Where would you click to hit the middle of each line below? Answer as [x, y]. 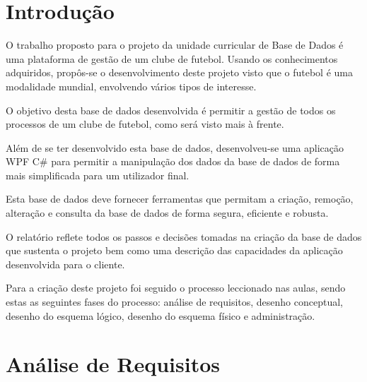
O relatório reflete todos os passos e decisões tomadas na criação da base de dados [184, 236]
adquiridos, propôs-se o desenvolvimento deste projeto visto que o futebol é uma [179, 72]
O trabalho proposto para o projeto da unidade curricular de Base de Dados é [175, 45]
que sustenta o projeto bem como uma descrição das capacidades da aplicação [174, 250]
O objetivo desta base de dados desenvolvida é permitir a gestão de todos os [171, 110]
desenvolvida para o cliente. [65, 264]
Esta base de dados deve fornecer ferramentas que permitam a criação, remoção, [180, 199]
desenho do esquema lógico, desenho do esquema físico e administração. [161, 315]
